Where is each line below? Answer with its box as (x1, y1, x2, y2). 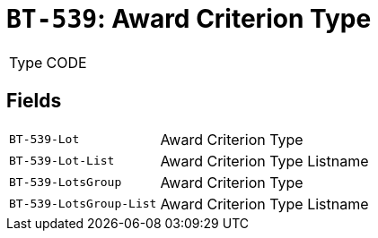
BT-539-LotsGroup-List (9, 197, 157, 211)
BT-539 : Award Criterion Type (6, 4, 372, 34)
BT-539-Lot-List (9, 154, 115, 168)
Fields (6, 89, 62, 113)
